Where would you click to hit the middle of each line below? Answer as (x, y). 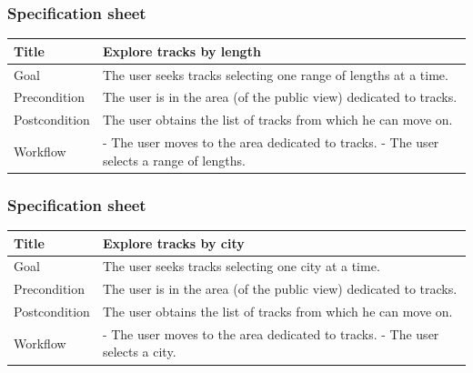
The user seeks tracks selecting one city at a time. (241, 266)
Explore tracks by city (173, 242)
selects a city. (139, 352)
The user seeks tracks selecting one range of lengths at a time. (275, 74)
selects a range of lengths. (174, 160)
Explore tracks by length (181, 50)
